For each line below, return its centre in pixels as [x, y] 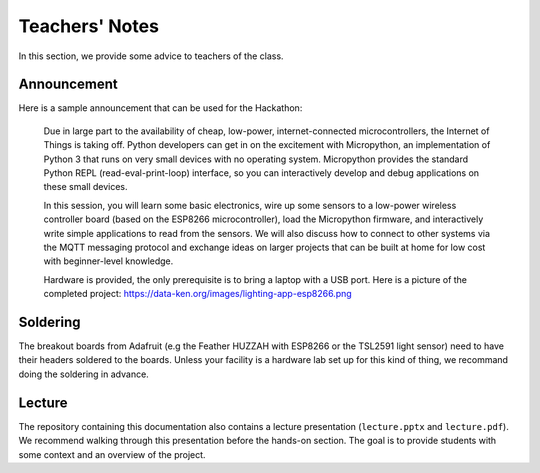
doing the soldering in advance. [83, 374]
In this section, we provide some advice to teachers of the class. [151, 56]
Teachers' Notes [89, 26]
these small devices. [86, 187]
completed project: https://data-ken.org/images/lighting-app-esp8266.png [197, 294]
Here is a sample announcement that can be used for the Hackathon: [160, 108]
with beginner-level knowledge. [108, 261]
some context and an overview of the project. [112, 454]
